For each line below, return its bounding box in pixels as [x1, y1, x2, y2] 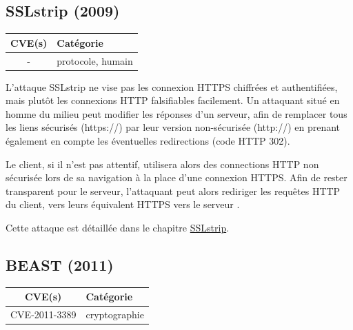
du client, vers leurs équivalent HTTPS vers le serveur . [6, 197, 240, 212]
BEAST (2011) [6, 254, 114, 275]
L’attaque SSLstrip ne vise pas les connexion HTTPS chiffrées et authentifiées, [6, 79, 338, 94]
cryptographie [85, 307, 144, 322]
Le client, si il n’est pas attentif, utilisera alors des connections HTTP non [6, 156, 319, 171]
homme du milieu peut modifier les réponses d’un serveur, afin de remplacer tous [6, 106, 347, 121]
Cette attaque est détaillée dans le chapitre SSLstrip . [6, 220, 230, 234]
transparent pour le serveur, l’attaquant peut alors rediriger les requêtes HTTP [6, 183, 341, 198]
